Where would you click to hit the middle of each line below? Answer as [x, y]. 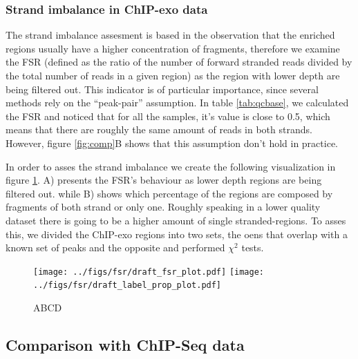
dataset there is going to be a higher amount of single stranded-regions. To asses [176, 220]
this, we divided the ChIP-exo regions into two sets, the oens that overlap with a [177, 234]
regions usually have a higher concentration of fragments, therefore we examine [173, 48]
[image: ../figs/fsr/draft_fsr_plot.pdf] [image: [149, 272]
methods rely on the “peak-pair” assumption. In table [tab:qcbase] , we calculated [177, 103]
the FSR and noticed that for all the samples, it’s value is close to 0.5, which [168, 116]
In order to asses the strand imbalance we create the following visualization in [171, 166]
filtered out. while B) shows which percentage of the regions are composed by [169, 193]
